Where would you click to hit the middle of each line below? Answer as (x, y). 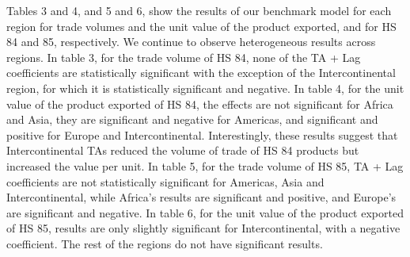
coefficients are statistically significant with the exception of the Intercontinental (201, 73)
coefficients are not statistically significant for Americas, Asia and (165, 181)
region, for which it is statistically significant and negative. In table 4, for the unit (205, 88)
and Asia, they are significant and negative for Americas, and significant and (192, 119)
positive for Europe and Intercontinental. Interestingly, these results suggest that (202, 134)
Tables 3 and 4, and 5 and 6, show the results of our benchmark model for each (199, 10)
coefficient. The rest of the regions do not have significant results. (165, 243)
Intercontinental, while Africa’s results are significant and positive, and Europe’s (201, 197)
